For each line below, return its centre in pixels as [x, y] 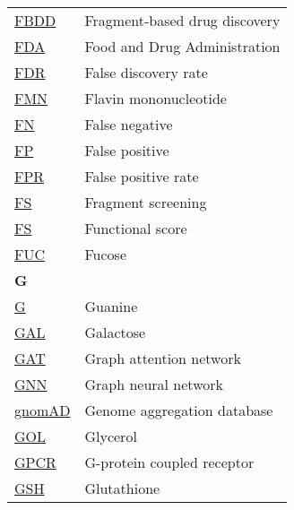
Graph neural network [154, 384]
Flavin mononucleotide [156, 98]
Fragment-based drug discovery [182, 20]
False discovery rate [146, 72]
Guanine [111, 306]
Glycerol [111, 436]
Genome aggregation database [179, 410]
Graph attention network [163, 358]
